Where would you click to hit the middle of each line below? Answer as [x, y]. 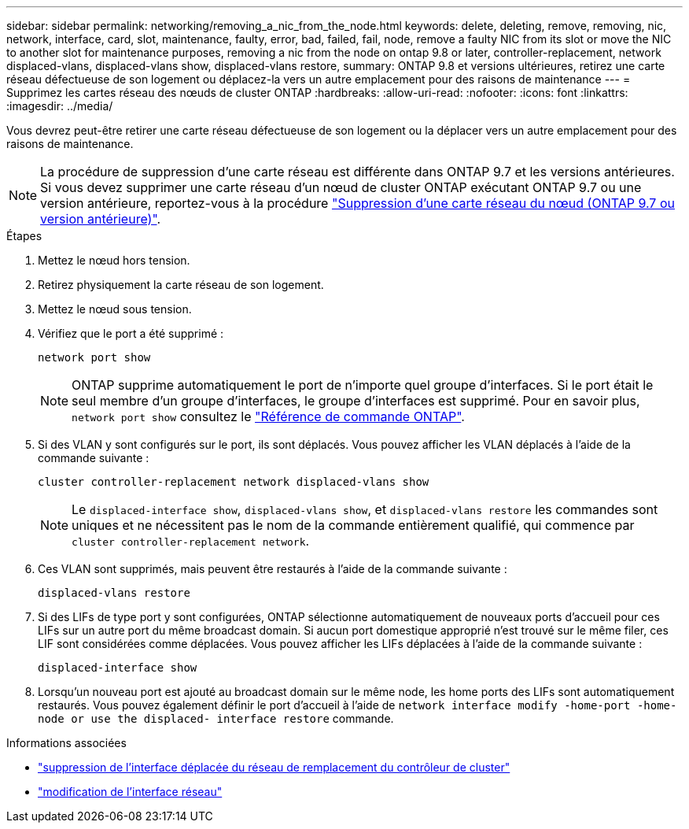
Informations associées [66, 743]
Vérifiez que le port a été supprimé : [131, 333]
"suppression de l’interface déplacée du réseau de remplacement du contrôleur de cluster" [274, 767]
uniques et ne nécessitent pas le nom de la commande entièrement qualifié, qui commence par [353, 525]
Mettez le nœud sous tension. [115, 309]
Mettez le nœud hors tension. [114, 260]
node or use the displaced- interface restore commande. [216, 718]
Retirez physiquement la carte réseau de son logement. [181, 285]
